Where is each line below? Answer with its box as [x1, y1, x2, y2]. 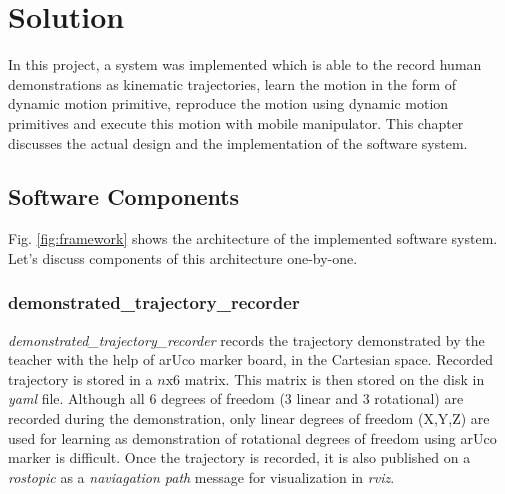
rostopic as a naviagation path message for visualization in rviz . [8, 466, 395, 487]
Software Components [8, 181, 240, 212]
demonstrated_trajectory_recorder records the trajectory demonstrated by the [8, 329, 485, 350]
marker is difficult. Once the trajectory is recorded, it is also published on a [8, 447, 471, 468]
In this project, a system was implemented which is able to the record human [8, 54, 482, 75]
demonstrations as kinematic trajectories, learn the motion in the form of [8, 73, 457, 94]
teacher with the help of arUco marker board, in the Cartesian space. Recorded [8, 349, 494, 370]
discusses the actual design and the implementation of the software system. [8, 132, 468, 153]
